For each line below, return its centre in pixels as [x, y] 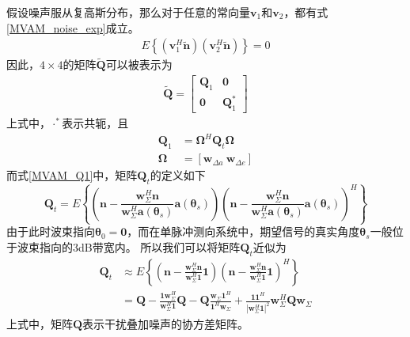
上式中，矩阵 [40, 324]
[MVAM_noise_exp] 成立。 [73, 27]
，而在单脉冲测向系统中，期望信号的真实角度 [243, 231]
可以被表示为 [139, 64]
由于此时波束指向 [51, 231]
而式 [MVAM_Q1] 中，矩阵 [72, 175]
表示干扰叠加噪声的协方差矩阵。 [166, 324]
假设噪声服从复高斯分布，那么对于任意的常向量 [128, 12]
